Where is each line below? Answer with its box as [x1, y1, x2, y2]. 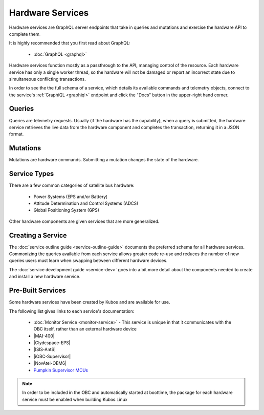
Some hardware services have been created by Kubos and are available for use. [9, 299, 171, 305]
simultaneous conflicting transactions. [9, 76, 86, 82]
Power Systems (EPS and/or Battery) [33, 194, 108, 199]
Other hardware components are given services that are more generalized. [9, 218, 160, 224]
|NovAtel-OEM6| [33, 360, 67, 366]
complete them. [9, 31, 41, 37]
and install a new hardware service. [9, 274, 81, 280]
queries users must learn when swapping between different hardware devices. [9, 258, 168, 263]
